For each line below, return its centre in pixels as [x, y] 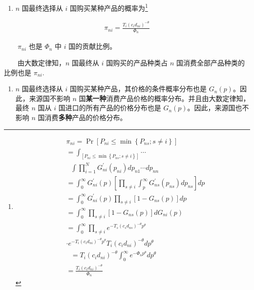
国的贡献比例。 [93, 46]
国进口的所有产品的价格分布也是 [110, 108]
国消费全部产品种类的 [210, 62]
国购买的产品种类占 [137, 62]
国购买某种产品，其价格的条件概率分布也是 [138, 89]
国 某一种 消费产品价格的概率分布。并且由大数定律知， [164, 98]
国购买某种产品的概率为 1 [109, 7]
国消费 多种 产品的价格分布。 [82, 117]
